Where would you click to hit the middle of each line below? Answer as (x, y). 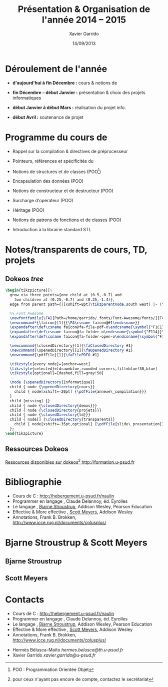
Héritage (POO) (28, 210)
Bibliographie (33, 482)
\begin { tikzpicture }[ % (29, 290)
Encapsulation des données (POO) (48, 181)
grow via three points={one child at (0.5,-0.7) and (66, 295)
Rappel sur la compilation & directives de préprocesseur (70, 151)
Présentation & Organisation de (84, 9)
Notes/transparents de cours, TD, (76, 250)
